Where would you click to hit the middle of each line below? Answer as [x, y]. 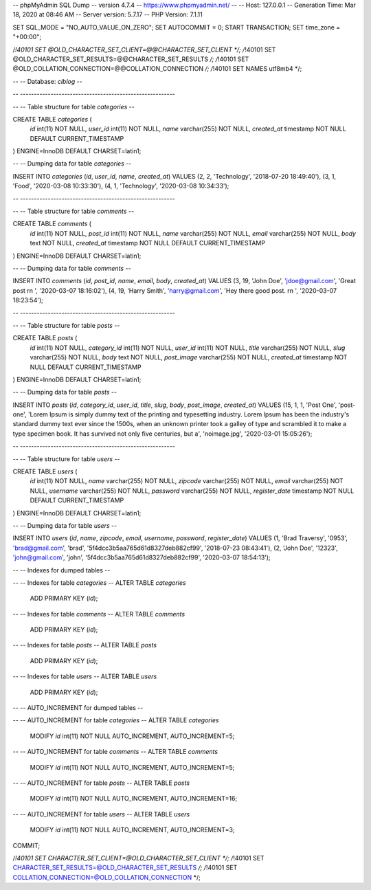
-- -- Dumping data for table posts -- [65, 392]
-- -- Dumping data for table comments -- [72, 268]
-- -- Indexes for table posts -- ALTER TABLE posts [85, 645]
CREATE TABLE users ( [45, 471]
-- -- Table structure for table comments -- [73, 211]
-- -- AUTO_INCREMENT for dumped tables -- [78, 708]
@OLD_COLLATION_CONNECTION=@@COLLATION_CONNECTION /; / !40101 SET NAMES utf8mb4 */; [157, 69]
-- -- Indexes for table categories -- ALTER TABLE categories [99, 582]
